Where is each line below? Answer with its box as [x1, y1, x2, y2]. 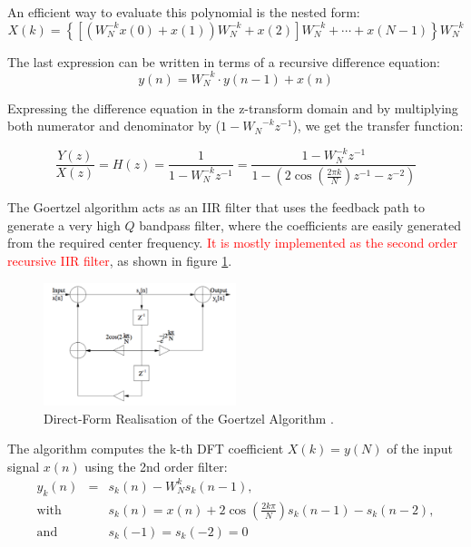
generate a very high [7, 215, 121, 234]
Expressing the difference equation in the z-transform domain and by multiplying [7, 98, 458, 117]
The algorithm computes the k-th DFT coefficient [7, 439, 284, 458]
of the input [387, 439, 453, 458]
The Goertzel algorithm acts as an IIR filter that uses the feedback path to [7, 198, 425, 217]
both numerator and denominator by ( [7, 116, 221, 135]
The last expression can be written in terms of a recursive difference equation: [7, 52, 440, 71]
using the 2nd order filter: [84, 456, 228, 475]
